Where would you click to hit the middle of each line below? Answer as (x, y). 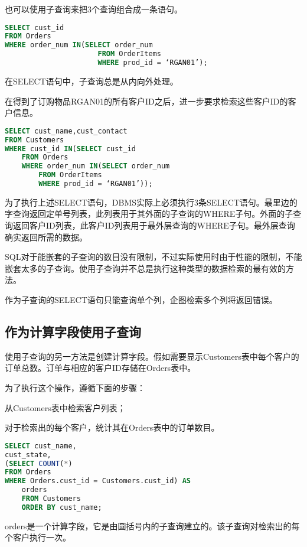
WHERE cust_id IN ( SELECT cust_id (70, 149)
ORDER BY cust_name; (62, 507)
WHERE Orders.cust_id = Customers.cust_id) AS (98, 481)
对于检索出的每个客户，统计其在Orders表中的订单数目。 (112, 427)
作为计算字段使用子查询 (73, 332)
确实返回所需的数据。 (46, 237)
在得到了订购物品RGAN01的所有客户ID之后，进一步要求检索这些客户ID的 (146, 101)
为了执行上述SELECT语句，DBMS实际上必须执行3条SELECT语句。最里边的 (151, 202)
